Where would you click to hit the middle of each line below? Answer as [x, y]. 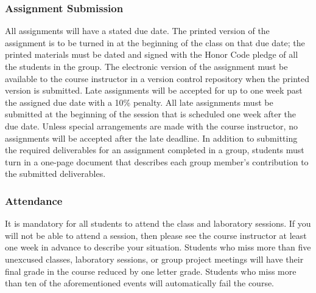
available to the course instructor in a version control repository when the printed [157, 78]
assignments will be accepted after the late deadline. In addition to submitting [151, 138]
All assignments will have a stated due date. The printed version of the [137, 31]
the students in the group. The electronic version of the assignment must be [146, 66]
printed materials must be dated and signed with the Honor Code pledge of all [152, 54]
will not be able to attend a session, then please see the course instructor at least [156, 235]
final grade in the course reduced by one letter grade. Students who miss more [151, 271]
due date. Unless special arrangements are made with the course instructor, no [151, 126]
